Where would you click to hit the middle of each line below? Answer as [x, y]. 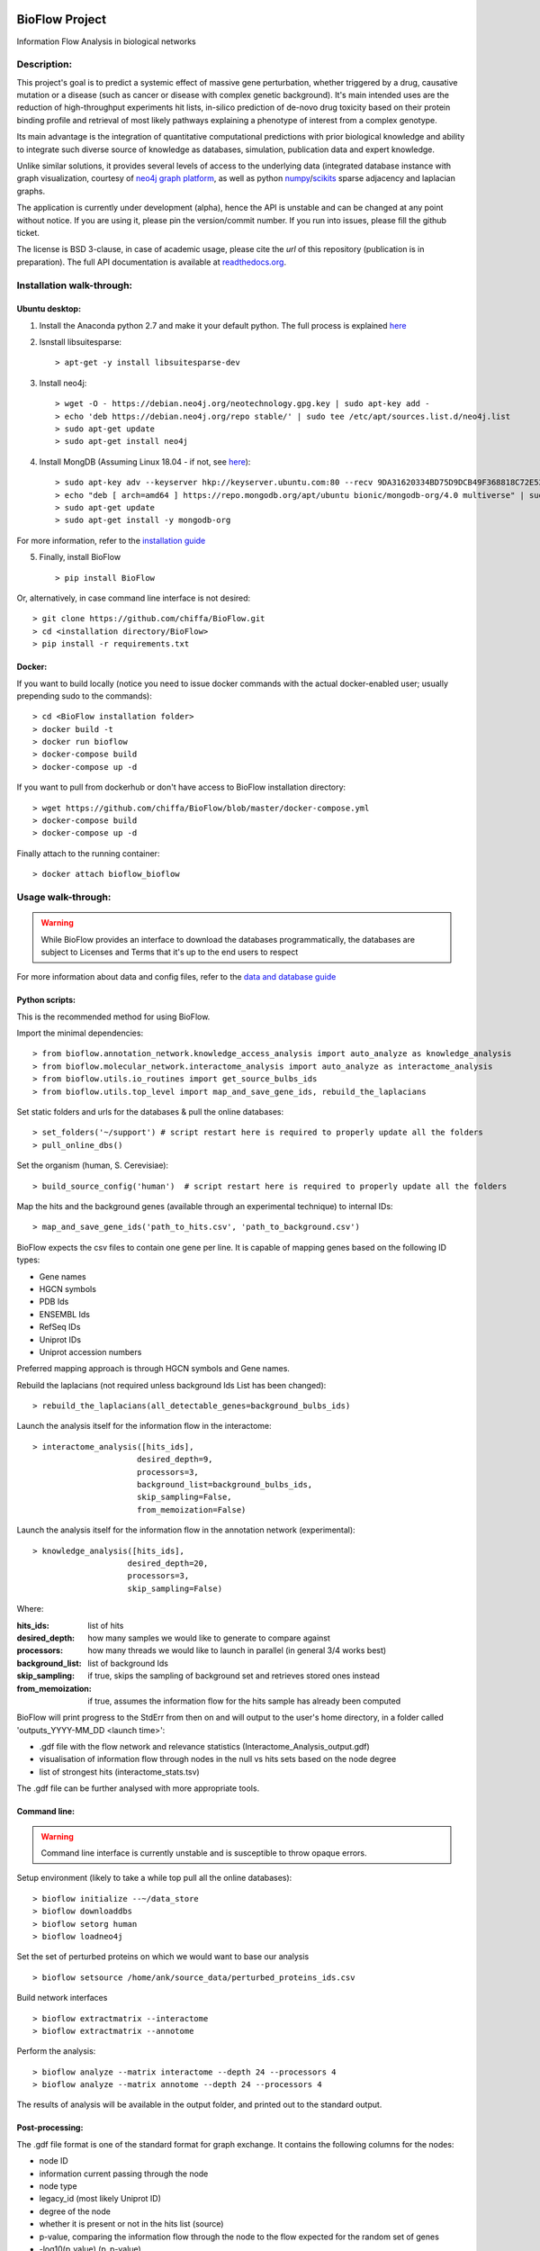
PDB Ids [54, 1302]
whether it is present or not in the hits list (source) [131, 2224]
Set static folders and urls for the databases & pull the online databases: [150, 1112]
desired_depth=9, [175, 1460]
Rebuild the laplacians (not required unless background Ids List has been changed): [171, 1385]
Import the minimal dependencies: [80, 1033]
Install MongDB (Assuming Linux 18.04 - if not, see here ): [145, 461]
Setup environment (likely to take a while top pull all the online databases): [154, 1878]
